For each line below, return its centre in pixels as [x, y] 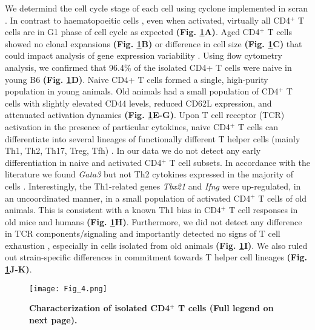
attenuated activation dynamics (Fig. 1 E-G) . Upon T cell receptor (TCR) [145, 115]
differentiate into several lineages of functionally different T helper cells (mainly [153, 138]
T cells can [258, 126]
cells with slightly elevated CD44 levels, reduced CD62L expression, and [138, 103]
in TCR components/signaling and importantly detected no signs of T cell [143, 233]
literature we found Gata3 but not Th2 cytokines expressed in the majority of [149, 174]
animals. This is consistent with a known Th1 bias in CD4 [113, 210]
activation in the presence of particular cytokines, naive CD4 [118, 126]
